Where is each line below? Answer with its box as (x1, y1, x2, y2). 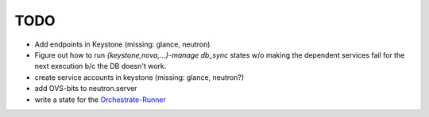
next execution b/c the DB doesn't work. (34, 62, 167, 71)
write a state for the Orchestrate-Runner (34, 95, 166, 104)
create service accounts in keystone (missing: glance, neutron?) (34, 72, 245, 82)
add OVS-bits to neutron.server (34, 84, 137, 93)
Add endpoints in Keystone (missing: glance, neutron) (34, 40, 211, 49)
